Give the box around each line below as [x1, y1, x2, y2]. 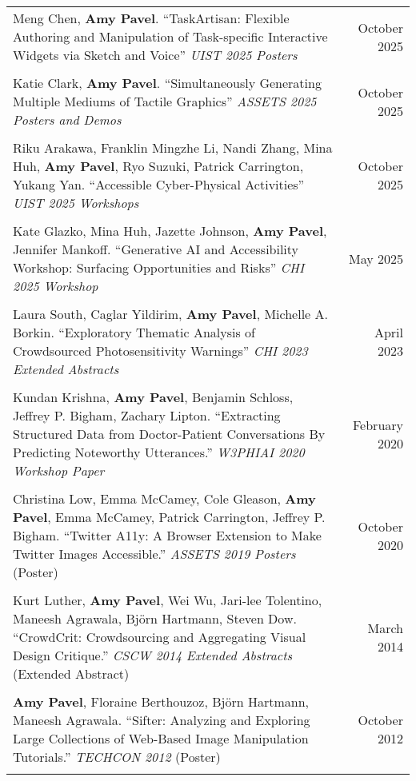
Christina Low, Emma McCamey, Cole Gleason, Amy [13, 489, 316, 508]
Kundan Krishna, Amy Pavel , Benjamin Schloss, [13, 388, 294, 406]
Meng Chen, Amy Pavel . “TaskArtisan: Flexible [13, 9, 290, 27]
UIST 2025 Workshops [13, 193, 139, 212]
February [352, 415, 403, 434]
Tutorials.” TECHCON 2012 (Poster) [13, 747, 221, 766]
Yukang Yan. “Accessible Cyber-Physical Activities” [13, 175, 305, 193]
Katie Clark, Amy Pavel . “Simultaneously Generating [13, 74, 322, 92]
